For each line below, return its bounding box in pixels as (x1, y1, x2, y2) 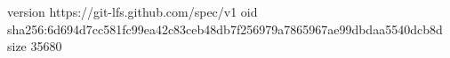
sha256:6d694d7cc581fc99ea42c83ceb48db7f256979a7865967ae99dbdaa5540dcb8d (7, 19, 443, 38)
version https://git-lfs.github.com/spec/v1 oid (7, 3, 258, 20)
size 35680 (7, 37, 62, 55)
